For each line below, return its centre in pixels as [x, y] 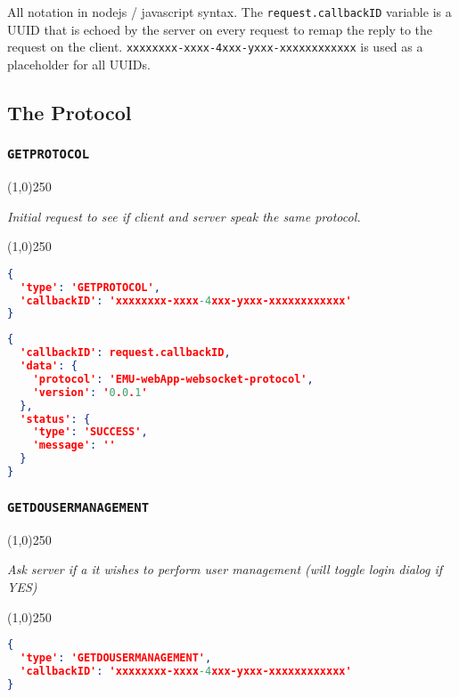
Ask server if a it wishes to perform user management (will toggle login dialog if [225, 569]
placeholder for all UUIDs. [79, 64]
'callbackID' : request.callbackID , [125, 353]
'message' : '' [74, 446]
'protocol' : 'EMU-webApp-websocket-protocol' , [173, 379]
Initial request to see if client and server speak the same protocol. [184, 216]
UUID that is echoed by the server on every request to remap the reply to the [220, 29]
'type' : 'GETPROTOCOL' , [90, 287]
